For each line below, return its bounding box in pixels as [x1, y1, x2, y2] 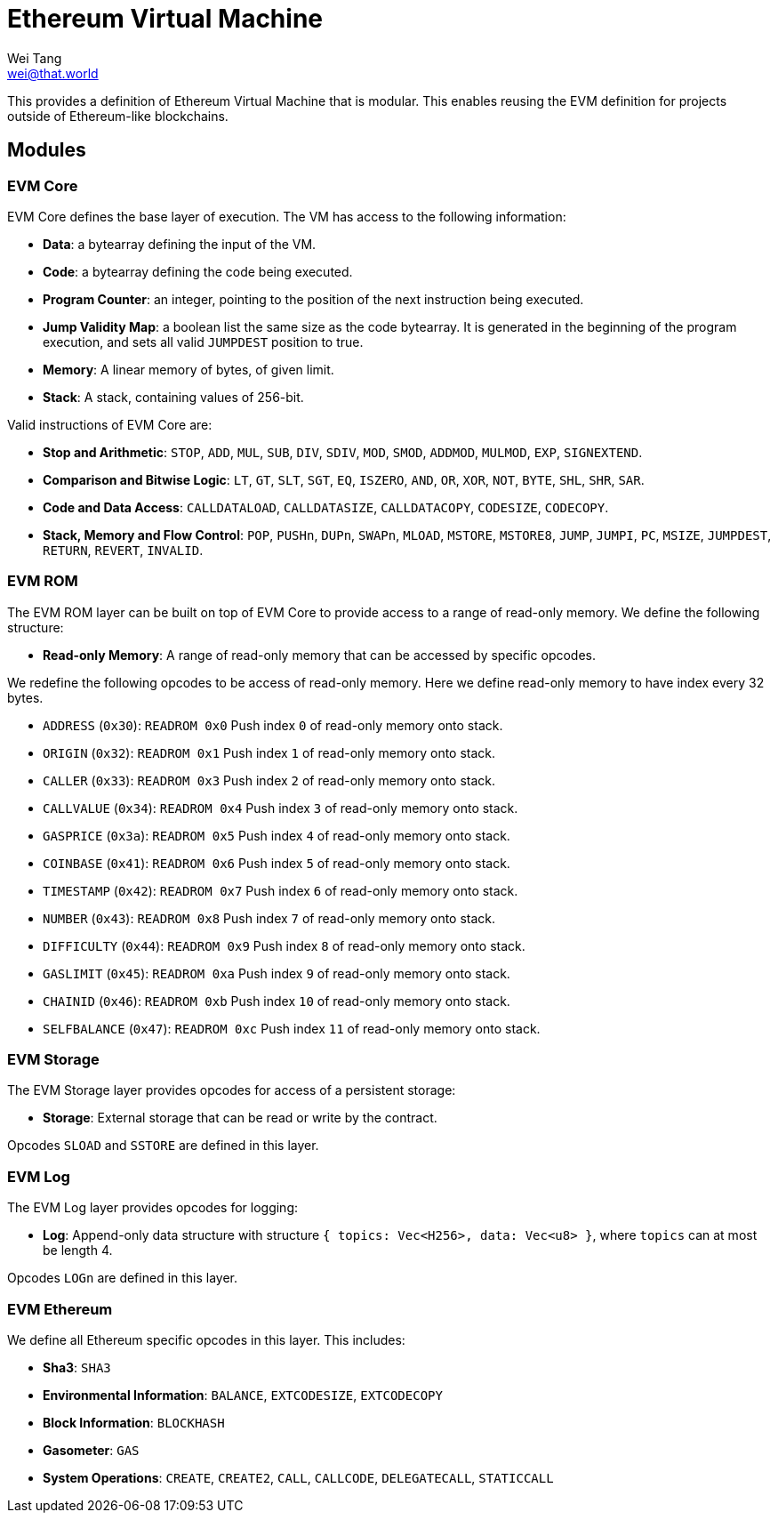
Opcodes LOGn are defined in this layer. [7, 1270, 238, 1286]
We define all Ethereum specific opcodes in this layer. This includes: [7, 1331, 405, 1347]
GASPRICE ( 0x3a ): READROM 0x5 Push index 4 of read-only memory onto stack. [43, 827, 510, 843]
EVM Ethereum [7, 1299, 113, 1318]
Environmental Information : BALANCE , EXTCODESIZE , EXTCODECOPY [43, 1387, 443, 1403]
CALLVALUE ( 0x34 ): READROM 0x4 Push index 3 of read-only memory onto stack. [43, 800, 518, 816]
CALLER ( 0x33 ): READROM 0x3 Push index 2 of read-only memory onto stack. [43, 772, 496, 788]
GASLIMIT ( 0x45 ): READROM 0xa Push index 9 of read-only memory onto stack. [43, 965, 510, 981]
